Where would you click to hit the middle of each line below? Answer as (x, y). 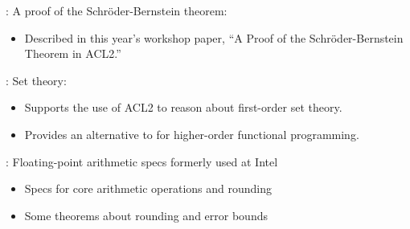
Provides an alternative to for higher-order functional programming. (192, 134)
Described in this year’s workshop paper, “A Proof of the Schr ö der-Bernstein (214, 37)
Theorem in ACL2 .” (73, 53)
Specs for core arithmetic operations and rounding (148, 188)
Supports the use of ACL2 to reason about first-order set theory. (183, 107)
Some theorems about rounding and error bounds (146, 215)
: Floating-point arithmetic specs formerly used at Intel (142, 161)
